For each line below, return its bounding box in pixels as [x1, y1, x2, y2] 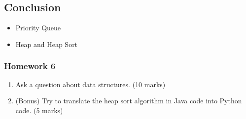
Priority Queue [15, 23, 61, 33]
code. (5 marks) [15, 105, 63, 115]
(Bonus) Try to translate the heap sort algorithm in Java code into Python [15, 95, 242, 106]
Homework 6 [4, 60, 56, 72]
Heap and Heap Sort [15, 39, 78, 49]
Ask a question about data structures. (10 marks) [15, 79, 166, 89]
